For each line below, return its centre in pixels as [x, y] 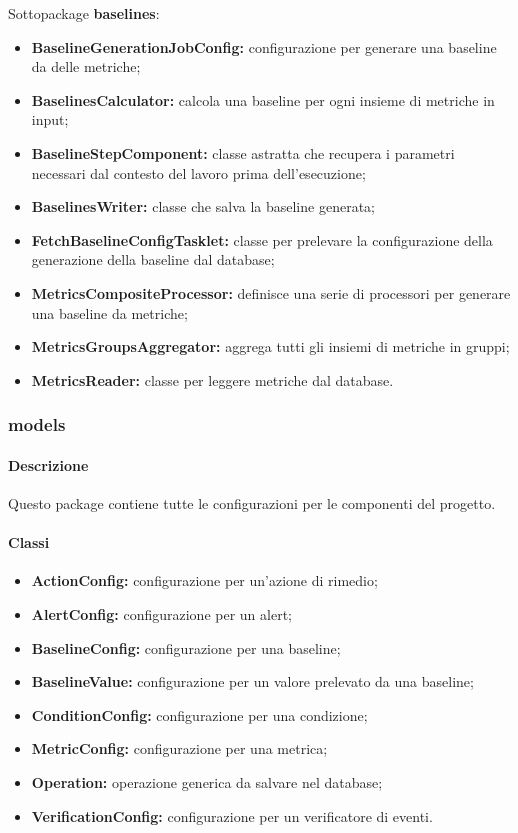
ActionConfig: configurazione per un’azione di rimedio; [204, 580]
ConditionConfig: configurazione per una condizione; [199, 714]
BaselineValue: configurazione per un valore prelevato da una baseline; [252, 681]
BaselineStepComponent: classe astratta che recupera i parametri [243, 152]
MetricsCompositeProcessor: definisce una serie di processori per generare [271, 292]
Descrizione [48, 464]
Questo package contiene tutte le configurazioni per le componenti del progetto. [252, 502]
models [37, 424]
